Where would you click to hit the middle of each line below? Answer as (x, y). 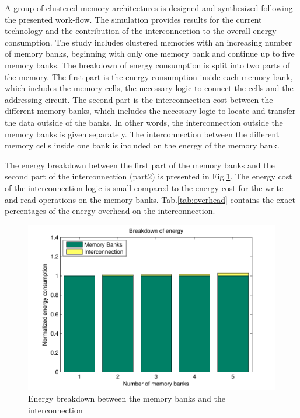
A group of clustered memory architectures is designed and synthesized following (149, 8)
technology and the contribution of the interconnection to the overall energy (141, 31)
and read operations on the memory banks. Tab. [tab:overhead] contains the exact (150, 199)
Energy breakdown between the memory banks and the (127, 398)
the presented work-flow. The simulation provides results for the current (133, 19)
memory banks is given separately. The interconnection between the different (142, 134)
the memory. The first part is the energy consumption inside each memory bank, (149, 76)
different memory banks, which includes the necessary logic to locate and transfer (150, 111)
